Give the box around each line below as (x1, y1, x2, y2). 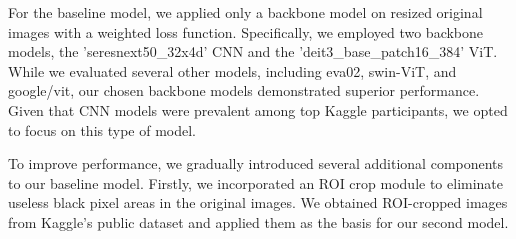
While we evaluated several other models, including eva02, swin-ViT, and (8, 60, 457, 81)
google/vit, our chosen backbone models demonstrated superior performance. (8, 80, 480, 101)
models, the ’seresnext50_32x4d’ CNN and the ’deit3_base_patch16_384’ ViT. (8, 41, 498, 62)
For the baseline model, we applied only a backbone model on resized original (8, 2, 483, 22)
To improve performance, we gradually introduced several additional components (8, 153, 504, 174)
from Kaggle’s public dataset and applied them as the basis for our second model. (8, 211, 509, 232)
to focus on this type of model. (8, 119, 196, 140)
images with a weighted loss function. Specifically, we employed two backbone (8, 21, 484, 42)
